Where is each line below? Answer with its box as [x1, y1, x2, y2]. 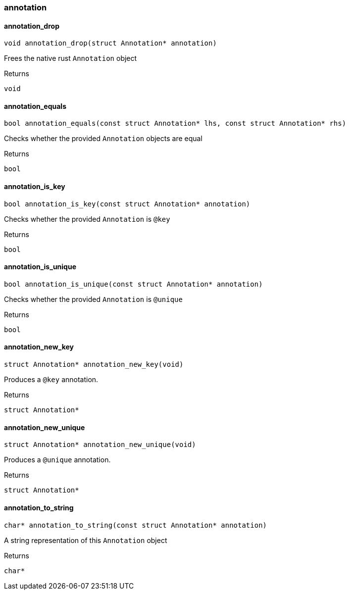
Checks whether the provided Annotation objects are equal [4, 134, 202, 143]
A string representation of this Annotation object [4, 536, 167, 544]
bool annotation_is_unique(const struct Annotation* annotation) [4, 280, 263, 288]
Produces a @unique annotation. [4, 455, 111, 464]
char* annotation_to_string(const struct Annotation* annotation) [4, 521, 267, 529]
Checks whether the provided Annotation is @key [4, 214, 170, 223]
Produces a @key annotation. [4, 375, 99, 384]
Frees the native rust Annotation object [4, 54, 137, 63]
